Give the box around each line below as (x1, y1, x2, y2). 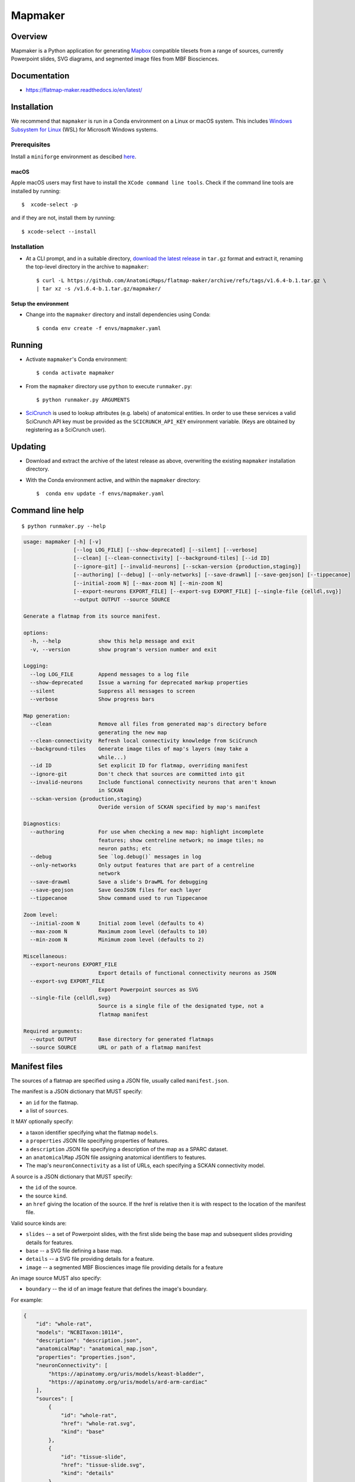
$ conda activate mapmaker (36, 369, 115, 376)
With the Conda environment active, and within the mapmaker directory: (25, 476, 201, 483)
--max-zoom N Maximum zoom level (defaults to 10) (30, 928, 208, 935)
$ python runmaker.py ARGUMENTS (36, 396, 130, 403)
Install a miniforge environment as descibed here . (11, 153, 137, 160)
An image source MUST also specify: (11, 1275, 102, 1282)
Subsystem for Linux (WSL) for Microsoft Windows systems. (11, 126, 158, 133)
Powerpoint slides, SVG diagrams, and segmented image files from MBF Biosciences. (11, 55, 219, 62)
